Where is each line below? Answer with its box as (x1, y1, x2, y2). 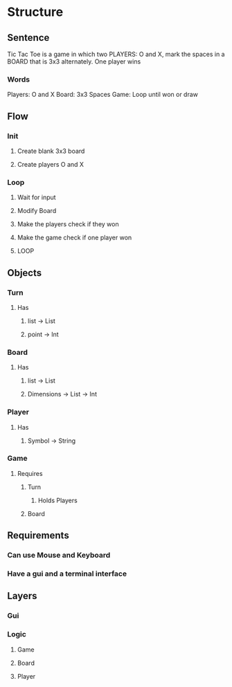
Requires (17, 469, 43, 477)
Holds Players (37, 496, 78, 504)
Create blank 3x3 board (17, 147, 85, 155)
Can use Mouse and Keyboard (7, 551, 111, 560)
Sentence (7, 32, 50, 44)
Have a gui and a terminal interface (7, 569, 127, 578)
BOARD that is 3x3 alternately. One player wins (7, 57, 141, 66)
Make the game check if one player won (17, 233, 132, 242)
